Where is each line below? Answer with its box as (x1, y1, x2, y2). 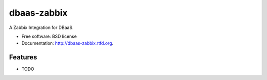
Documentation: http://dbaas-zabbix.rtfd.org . (21, 40, 114, 46)
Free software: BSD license (21, 33, 77, 39)
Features (9, 53, 37, 61)
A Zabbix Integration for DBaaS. (9, 25, 74, 30)
